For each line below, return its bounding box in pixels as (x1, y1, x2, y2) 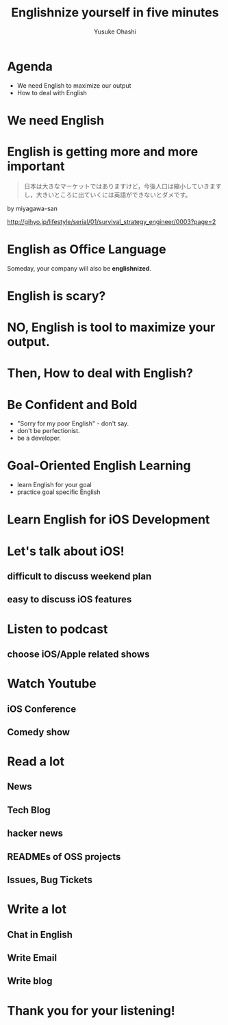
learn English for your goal (16, 481, 92, 489)
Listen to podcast (7, 621, 108, 637)
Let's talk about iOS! (7, 543, 125, 559)
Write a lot (7, 902, 67, 917)
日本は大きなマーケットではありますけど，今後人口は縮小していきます (23, 182, 222, 190)
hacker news (7, 828, 64, 839)
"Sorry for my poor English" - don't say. (16, 419, 129, 428)
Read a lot (7, 754, 65, 769)
